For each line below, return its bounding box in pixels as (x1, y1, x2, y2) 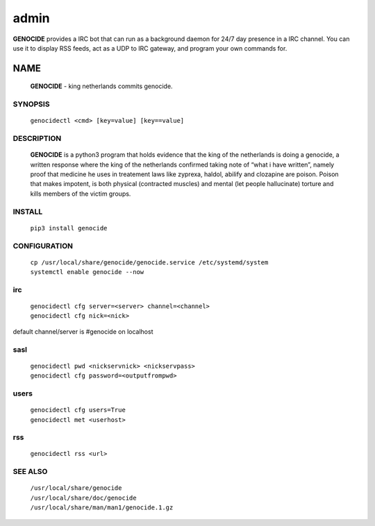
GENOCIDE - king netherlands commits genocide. (30, 82, 173, 90)
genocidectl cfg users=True (30, 406, 126, 414)
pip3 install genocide (30, 224, 108, 232)
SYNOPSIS (12, 99, 50, 109)
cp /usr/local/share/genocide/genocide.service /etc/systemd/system (30, 258, 269, 266)
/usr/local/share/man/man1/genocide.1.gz (30, 504, 174, 511)
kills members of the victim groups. (30, 189, 131, 198)
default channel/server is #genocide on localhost (12, 327, 153, 336)
